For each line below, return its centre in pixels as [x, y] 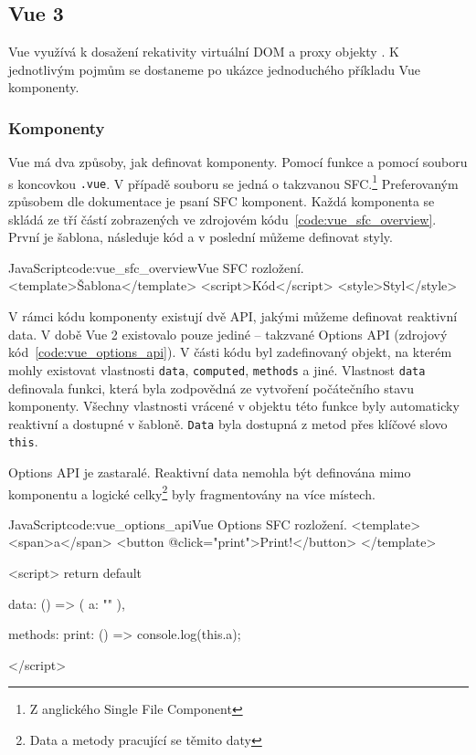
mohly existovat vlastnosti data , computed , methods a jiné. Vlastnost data [217, 369]
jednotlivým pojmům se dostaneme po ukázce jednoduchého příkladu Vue [214, 69]
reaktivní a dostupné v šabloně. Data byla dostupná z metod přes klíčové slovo [228, 423]
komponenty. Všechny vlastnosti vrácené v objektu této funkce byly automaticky [234, 406]
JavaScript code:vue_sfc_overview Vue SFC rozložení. [156, 267]
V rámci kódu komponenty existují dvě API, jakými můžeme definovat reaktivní [233, 316]
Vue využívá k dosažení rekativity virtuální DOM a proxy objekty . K [204, 52]
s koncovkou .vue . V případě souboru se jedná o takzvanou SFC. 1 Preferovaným [233, 182]
